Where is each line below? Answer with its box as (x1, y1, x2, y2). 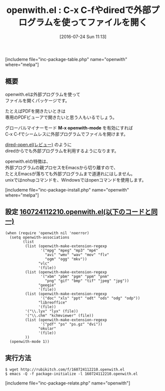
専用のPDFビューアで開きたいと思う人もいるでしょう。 (5, 114, 117, 120)
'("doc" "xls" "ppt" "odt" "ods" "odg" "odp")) (40, 296, 140, 301)
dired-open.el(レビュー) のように (5, 141, 72, 147)
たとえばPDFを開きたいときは (5, 108, 66, 114)
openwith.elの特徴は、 (5, 158, 51, 164)
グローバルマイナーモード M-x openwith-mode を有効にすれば (5, 125, 133, 130)
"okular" (38, 326, 56, 331)
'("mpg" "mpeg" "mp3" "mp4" (40, 248, 98, 253)
